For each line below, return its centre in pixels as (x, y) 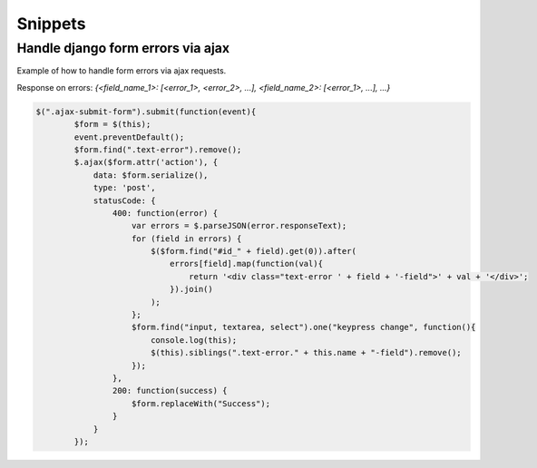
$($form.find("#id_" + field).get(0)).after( (254, 251)
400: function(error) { (165, 213)
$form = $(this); (112, 124)
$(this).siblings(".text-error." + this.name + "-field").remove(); (306, 353)
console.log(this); (194, 340)
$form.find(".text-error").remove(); (158, 149)
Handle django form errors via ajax (123, 48)
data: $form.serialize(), (151, 175)
